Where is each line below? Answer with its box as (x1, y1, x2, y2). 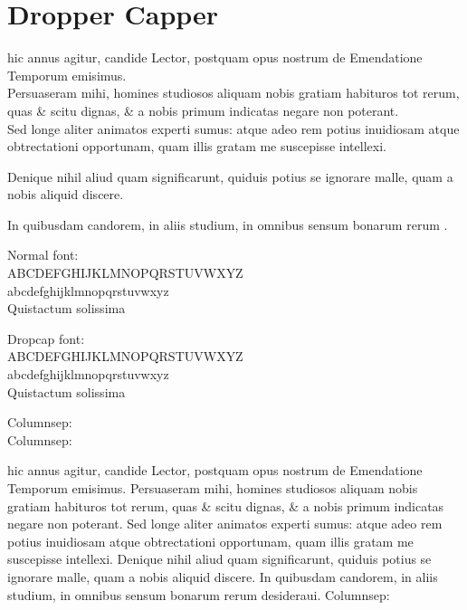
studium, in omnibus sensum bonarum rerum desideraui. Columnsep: (7, 585, 390, 604)
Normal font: (7, 245, 79, 264)
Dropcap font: (7, 329, 85, 348)
